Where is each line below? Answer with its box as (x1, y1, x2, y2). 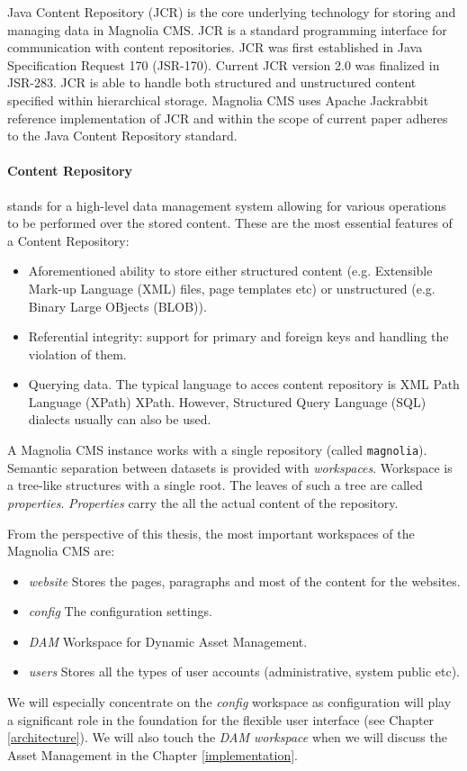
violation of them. (28, 344, 127, 363)
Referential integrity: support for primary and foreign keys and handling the (28, 327, 449, 346)
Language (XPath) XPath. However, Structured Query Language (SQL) (28, 392, 427, 411)
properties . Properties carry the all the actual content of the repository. (7, 493, 399, 512)
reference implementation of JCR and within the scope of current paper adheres (7, 108, 448, 127)
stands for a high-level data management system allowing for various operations (7, 195, 446, 214)
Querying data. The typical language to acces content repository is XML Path (28, 375, 460, 394)
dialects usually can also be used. (28, 410, 211, 429)
